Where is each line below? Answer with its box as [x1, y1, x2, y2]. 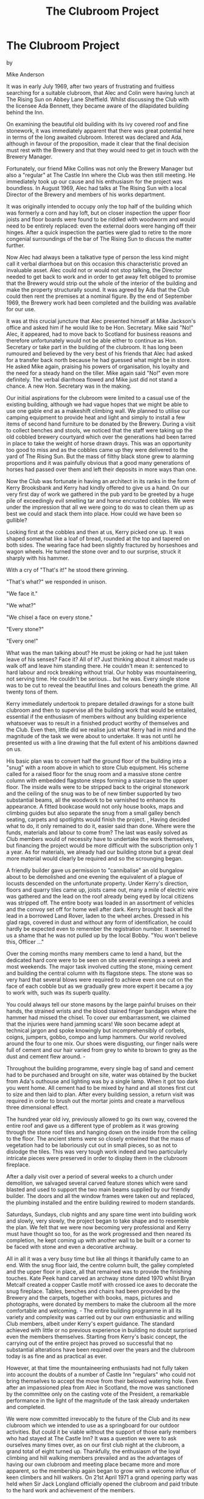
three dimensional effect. [6, 1103, 69, 1111]
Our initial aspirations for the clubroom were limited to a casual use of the [6, 394, 191, 401]
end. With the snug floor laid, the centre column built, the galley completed [6, 1261, 194, 1268]
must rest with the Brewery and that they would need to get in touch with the [6, 146, 199, 154]
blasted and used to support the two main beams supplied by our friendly [6, 1185, 191, 1193]
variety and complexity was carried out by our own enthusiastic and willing [6, 1313, 194, 1320]
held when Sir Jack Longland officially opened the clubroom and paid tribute [6, 1480, 199, 1487]
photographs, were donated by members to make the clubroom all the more [6, 1300, 196, 1308]
